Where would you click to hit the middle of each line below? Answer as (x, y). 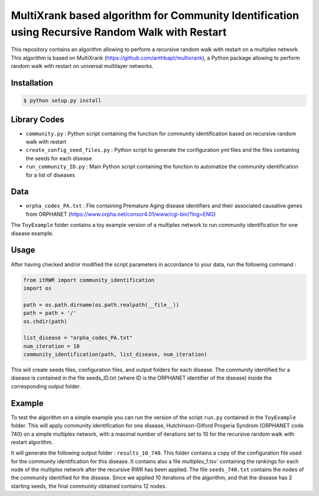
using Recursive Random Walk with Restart (119, 32)
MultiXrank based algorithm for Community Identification (155, 15)
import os (38, 288)
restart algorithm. (32, 442)
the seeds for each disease (59, 158)
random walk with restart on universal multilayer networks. (82, 66)
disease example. (32, 233)
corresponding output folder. (46, 386)
